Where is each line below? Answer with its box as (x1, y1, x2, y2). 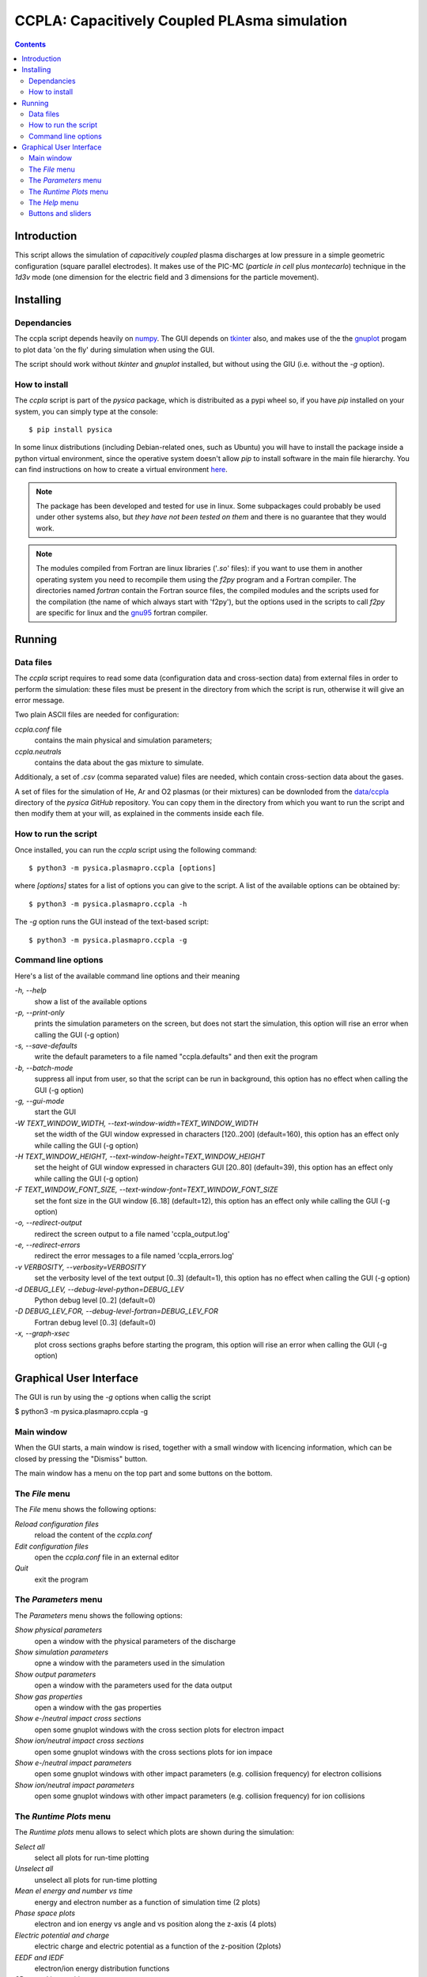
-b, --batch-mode (14, 1063, 74, 1072)
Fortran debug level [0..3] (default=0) (34, 1317, 157, 1327)
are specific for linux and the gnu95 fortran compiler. (36, 608, 209, 618)
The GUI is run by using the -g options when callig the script (14, 1392, 211, 1401)
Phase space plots (14, 1908, 75, 1918)
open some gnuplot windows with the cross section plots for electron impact (34, 1725, 285, 1734)
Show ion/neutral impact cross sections (14, 1736, 145, 1745)
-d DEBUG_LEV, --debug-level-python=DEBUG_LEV (14, 1284, 184, 1294)
